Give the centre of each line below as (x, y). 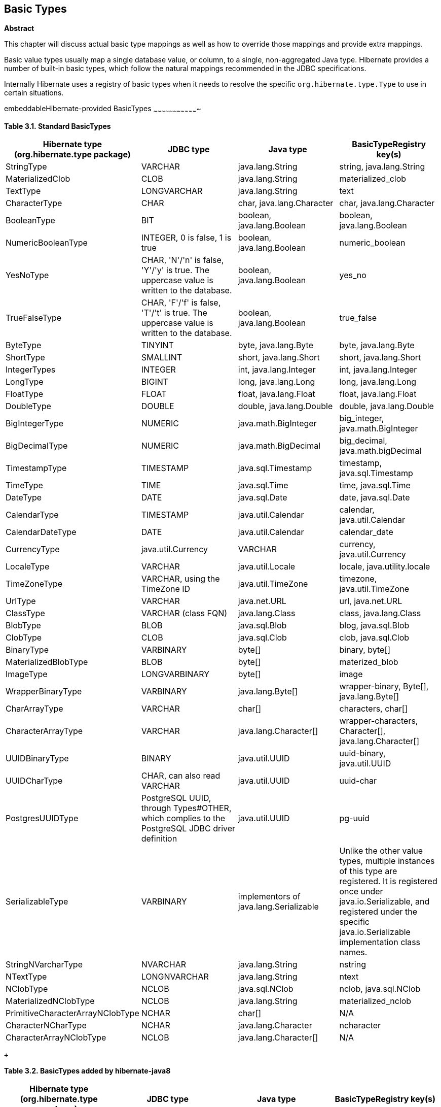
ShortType (25, 358)
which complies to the (183, 818)
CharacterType (34, 203)
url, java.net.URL (371, 601)
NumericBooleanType (47, 243)
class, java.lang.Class (380, 613)
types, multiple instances (387, 861)
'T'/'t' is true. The (174, 313)
